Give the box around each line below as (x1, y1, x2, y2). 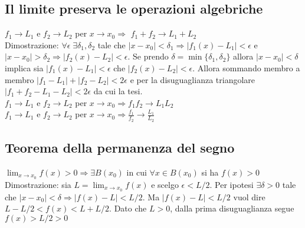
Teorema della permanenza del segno (5, 138, 235, 156)
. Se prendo (127, 50, 169, 62)
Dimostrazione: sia (5, 178, 71, 190)
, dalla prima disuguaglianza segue (170, 202, 294, 214)
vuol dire (233, 190, 265, 203)
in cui (126, 166, 147, 178)
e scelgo (151, 178, 179, 190)
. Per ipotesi (209, 178, 254, 190)
